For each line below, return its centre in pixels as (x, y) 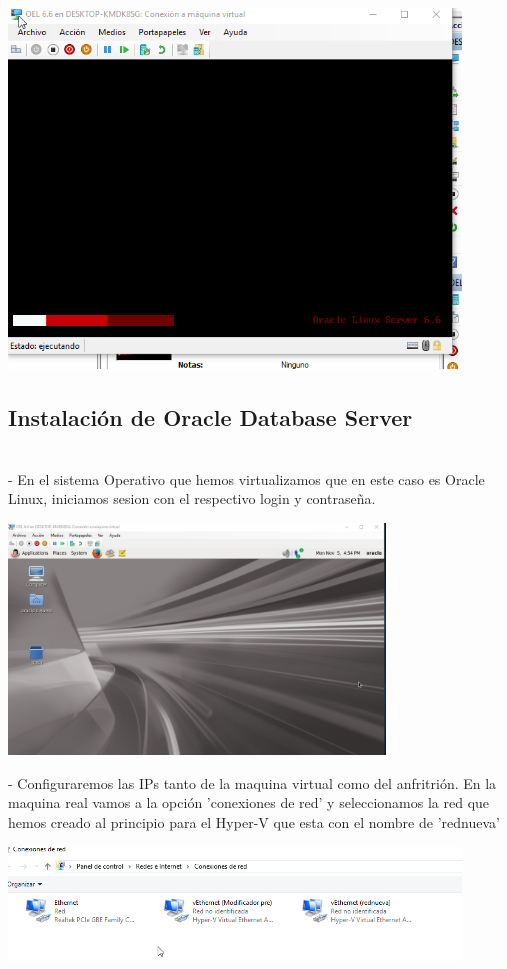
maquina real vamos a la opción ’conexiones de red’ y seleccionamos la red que (249, 802)
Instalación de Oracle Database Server (210, 417)
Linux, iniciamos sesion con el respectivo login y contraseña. (192, 498)
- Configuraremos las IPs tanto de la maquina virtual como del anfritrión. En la (252, 782)
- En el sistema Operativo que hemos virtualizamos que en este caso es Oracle (246, 478)
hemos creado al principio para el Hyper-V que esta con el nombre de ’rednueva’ (254, 822)
